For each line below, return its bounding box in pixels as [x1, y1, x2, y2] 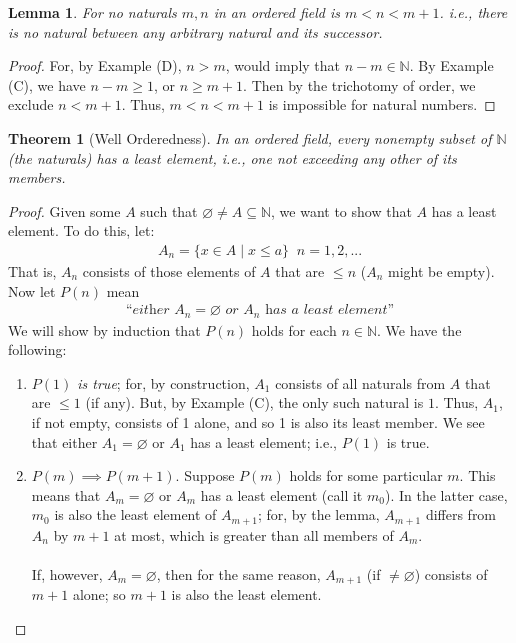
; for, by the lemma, [257, 504, 380, 525]
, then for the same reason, [156, 564, 321, 585]
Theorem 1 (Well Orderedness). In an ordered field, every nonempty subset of [8, 127, 492, 148]
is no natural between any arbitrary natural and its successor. [8, 21, 383, 42]
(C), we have [8, 74, 86, 95]
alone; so [72, 584, 126, 605]
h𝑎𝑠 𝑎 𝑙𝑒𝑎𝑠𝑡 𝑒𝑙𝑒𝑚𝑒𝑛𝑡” [265, 303, 395, 318]
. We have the [376, 319, 462, 340]
